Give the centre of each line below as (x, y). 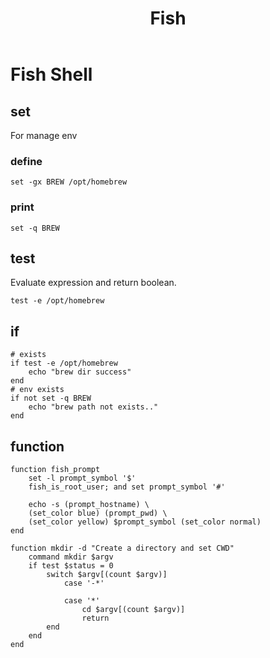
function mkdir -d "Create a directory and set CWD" (122, 548)
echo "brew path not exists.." (93, 407)
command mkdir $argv (71, 557)
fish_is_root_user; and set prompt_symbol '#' (127, 487)
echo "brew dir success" (80, 372)
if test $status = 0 (71, 566)
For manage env (44, 135)
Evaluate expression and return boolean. (93, 283)
